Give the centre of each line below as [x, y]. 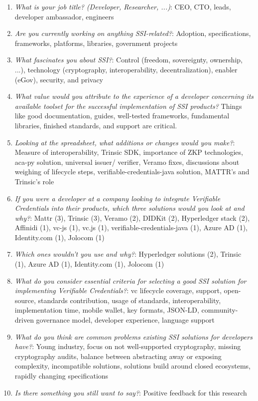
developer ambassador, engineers [64, 16]
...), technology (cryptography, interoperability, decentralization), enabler [126, 69]
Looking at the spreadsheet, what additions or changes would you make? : [125, 142]
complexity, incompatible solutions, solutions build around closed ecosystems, [132, 366]
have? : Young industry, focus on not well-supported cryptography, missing [128, 346]
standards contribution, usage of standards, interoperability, [129, 300]
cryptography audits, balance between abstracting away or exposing [118, 356]
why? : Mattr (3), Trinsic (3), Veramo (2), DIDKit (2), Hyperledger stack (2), [132, 217]
